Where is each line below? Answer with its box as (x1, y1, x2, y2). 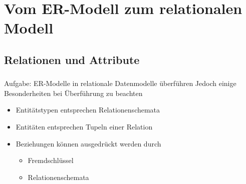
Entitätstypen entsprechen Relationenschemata (16, 104, 160, 115)
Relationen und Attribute (4, 51, 140, 67)
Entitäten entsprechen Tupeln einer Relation (16, 121, 153, 132)
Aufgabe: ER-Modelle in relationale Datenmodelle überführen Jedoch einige (4, 78, 236, 88)
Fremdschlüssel (28, 155, 74, 165)
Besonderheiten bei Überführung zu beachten (4, 87, 143, 98)
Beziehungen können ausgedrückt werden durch (16, 138, 161, 148)
